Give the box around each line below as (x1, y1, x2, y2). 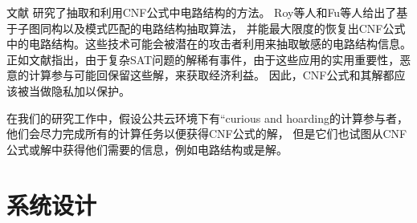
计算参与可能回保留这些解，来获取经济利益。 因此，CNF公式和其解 (28, 67, 383, 83)
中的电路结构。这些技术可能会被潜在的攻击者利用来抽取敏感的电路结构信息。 (6, 35, 411, 52)
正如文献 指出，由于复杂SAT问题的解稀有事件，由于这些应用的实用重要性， (6, 51, 400, 67)
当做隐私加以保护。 (28, 82, 130, 99)
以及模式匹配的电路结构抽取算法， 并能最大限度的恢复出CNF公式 (62, 19, 406, 36)
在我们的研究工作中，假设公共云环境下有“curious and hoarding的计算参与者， (6, 109, 408, 126)
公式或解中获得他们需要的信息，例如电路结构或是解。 (6, 140, 288, 157)
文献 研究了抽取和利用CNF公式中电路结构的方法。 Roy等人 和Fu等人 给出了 (6, 4, 397, 20)
